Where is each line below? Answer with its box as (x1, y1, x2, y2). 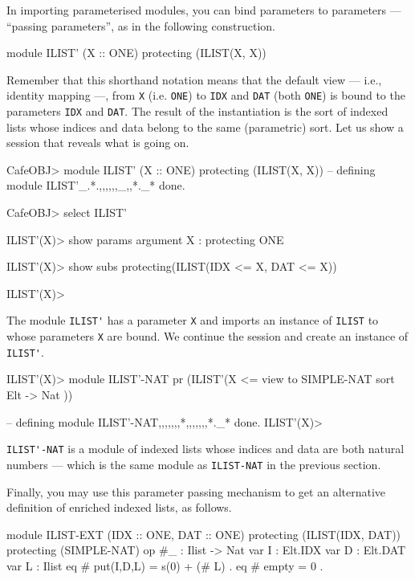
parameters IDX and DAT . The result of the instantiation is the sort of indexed (6, 103, 389, 120)
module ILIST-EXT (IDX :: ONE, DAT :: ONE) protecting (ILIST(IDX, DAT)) (6, 525, 401, 542)
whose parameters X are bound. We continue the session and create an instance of (6, 328, 409, 345)
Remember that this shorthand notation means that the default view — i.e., (6, 71, 382, 88)
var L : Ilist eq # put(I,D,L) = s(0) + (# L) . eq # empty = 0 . (6, 557, 323, 574)
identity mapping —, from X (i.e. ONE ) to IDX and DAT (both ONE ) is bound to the (6, 87, 405, 104)
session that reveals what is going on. (6, 134, 189, 151)
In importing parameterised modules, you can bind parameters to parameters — (6, 2, 401, 18)
